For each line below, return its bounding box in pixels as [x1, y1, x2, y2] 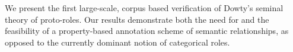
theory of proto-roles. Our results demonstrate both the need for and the [5, 13, 269, 25]
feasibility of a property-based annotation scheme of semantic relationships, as [5, 25, 289, 37]
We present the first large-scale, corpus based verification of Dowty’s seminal [5, 2, 284, 13]
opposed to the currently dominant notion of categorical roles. [5, 36, 230, 48]
